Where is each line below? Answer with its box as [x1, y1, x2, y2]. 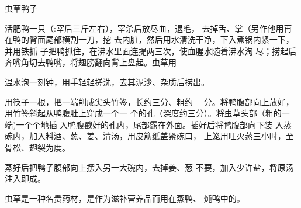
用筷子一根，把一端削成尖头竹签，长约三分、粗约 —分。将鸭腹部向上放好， [5, 95, 294, 108]
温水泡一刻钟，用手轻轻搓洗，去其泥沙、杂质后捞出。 [5, 75, 209, 88]
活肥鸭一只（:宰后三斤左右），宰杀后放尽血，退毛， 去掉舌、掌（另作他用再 [5, 22, 292, 34]
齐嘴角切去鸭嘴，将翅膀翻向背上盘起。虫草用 [5, 56, 177, 68]
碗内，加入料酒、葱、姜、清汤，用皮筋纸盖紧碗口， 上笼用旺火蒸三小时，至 [5, 130, 294, 142]
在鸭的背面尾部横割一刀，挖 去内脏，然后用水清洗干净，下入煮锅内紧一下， [5, 33, 294, 46]
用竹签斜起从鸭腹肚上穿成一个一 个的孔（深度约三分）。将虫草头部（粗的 [5, 107, 282, 119]
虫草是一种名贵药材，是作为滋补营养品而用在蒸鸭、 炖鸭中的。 [5, 192, 245, 204]
